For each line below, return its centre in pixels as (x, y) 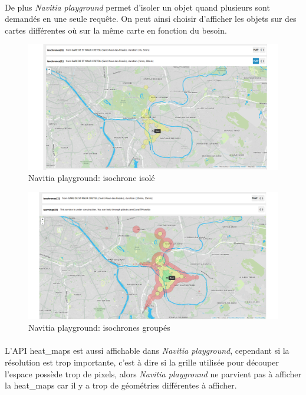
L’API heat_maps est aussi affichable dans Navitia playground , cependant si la (147, 350)
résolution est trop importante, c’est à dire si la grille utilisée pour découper (142, 362)
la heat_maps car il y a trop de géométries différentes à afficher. (121, 385)
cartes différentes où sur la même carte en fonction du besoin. (116, 30)
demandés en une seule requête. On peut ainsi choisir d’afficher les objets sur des (151, 19)
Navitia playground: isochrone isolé (92, 178)
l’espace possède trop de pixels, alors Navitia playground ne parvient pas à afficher (153, 373)
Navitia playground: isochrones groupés (99, 327)
